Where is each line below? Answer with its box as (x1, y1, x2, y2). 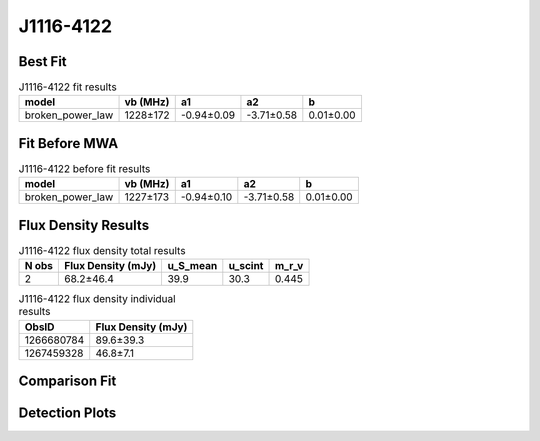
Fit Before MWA (18, 135, 119, 152)
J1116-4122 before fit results (18, 162, 151, 176)
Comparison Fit (18, 373, 117, 390)
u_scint (228, 259, 264, 273)
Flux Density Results (18, 216, 150, 234)
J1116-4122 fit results (18, 80, 117, 94)
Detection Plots (18, 405, 117, 422)
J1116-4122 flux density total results (18, 244, 186, 258)
